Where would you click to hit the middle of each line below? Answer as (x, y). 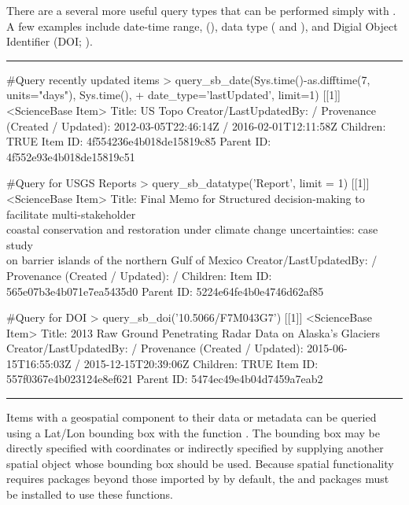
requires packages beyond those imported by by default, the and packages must (198, 479)
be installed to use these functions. (90, 494)
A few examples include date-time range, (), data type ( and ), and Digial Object (202, 26)
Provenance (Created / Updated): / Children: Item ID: (139, 275)
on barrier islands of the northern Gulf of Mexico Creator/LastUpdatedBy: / (192, 260)
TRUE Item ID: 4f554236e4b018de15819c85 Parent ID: (139, 141)
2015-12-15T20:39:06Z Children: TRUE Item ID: (201, 363)
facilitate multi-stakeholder (71, 214)
